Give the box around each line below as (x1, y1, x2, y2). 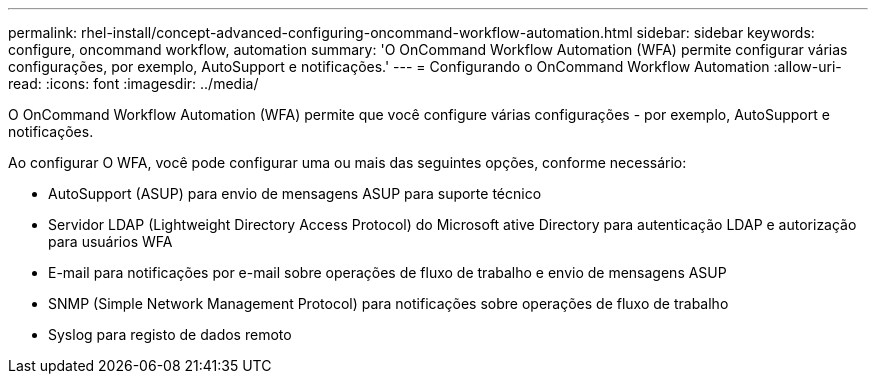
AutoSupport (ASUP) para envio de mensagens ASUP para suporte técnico (48, 185, 542, 202)
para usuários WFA (48, 233, 173, 250)
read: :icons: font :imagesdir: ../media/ (8, 75, 259, 92)
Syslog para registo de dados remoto (48, 326, 292, 343)
